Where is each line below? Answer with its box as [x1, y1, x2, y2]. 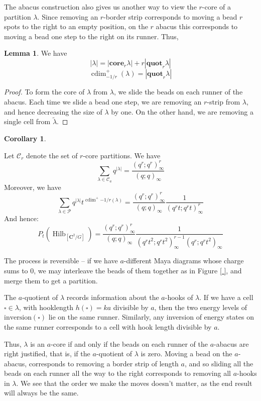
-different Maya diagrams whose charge [123, 255, 244, 266]
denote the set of [26, 150, 78, 160]
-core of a [202, 2, 231, 12]
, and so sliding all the [184, 358, 253, 368]
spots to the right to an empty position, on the [4, 21, 148, 32]
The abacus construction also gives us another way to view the [4, 2, 197, 12]
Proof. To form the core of [4, 86, 85, 97]
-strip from [207, 96, 240, 107]
